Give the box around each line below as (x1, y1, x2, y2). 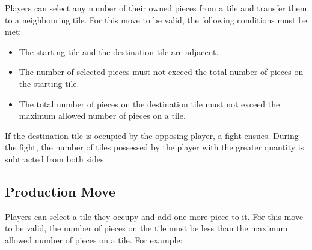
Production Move (5, 182, 115, 200)
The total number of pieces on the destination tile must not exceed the (19, 97, 280, 110)
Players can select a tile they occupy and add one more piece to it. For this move (5, 210, 304, 222)
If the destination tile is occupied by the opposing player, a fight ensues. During (5, 129, 299, 141)
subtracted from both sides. (5, 152, 106, 165)
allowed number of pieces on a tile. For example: (5, 233, 183, 246)
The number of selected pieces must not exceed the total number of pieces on (19, 65, 304, 78)
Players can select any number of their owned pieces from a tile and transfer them (5, 2, 307, 14)
